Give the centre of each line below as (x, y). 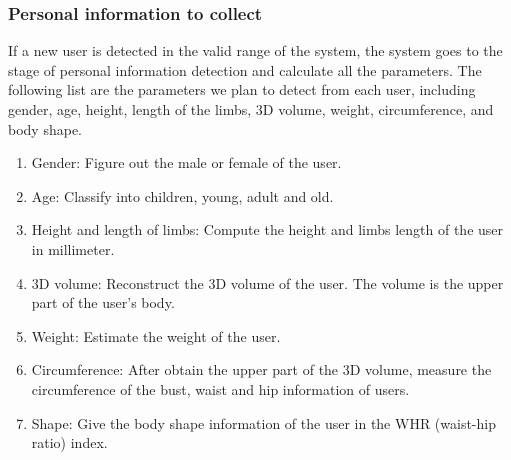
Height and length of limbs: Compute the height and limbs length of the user (267, 229)
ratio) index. (69, 442)
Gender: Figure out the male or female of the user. (186, 162)
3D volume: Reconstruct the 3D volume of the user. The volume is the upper (267, 282)
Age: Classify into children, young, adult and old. (182, 195)
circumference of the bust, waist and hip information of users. (220, 388)
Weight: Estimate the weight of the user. (156, 335)
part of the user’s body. (103, 302)
